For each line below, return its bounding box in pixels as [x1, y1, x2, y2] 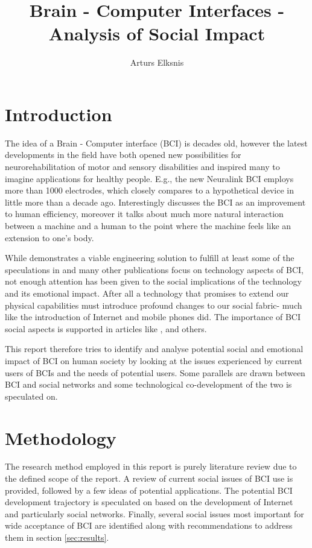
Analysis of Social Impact [48, 21, 266, 46]
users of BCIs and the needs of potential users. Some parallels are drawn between [5, 366, 305, 379]
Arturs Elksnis [130, 56, 184, 69]
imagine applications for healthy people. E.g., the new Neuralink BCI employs [5, 172, 294, 184]
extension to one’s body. [5, 231, 94, 244]
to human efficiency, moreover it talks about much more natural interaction [5, 207, 284, 220]
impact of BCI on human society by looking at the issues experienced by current [5, 354, 302, 367]
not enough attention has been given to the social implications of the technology [5, 275, 302, 288]
